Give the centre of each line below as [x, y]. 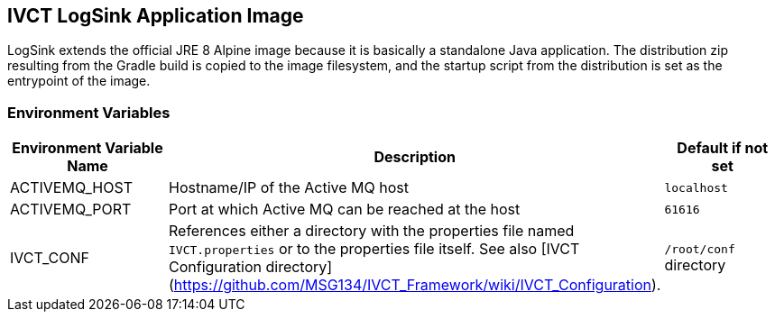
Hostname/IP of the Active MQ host [289, 188]
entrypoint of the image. [79, 81]
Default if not [723, 148]
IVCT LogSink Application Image [156, 16]
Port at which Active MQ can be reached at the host [345, 210]
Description [415, 157]
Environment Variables [89, 112]
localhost [696, 187]
